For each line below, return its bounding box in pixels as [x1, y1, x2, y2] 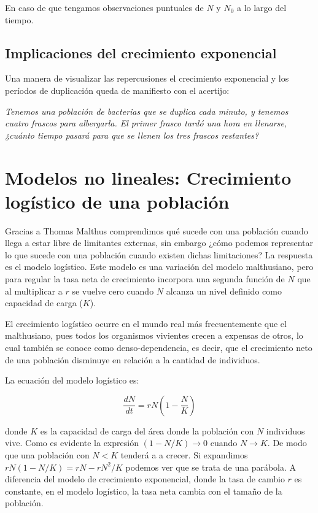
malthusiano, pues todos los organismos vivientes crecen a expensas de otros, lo [5, 329, 303, 342]
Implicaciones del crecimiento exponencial [5, 43, 277, 62]
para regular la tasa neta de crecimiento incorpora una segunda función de [5, 272, 285, 285]
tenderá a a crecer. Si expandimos [120, 448, 248, 461]
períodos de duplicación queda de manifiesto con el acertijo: [5, 83, 230, 96]
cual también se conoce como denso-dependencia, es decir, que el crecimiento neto [5, 341, 312, 354]
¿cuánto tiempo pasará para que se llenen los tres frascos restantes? [5, 128, 259, 141]
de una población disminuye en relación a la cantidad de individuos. [5, 353, 260, 366]
